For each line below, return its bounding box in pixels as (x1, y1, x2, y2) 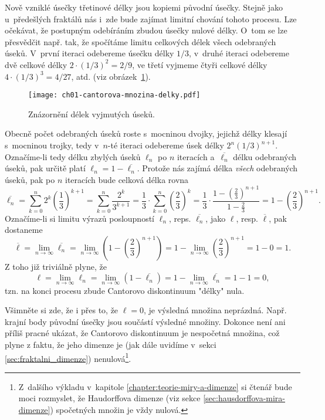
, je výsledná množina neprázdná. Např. (144, 304, 287, 316)
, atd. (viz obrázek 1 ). (71, 70, 151, 82)
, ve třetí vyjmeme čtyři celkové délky (132, 58, 268, 70)
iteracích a (177, 150, 215, 162)
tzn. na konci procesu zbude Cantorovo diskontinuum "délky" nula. (5, 284, 245, 296)
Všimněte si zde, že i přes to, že (5, 304, 119, 316)
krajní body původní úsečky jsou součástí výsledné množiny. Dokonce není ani (5, 315, 286, 327)
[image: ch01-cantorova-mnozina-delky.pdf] (28, 91, 201, 100)
